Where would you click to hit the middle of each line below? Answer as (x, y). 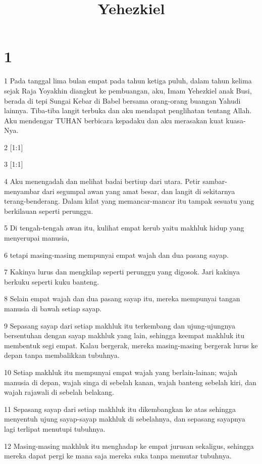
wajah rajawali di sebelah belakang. (59, 392)
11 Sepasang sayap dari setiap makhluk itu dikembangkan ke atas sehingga (120, 409)
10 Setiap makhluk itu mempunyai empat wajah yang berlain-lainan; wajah (121, 372)
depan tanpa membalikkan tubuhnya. (62, 355)
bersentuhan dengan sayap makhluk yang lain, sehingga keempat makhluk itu (124, 335)
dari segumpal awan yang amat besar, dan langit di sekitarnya (139, 191)
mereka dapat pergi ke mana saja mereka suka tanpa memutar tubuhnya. (118, 456)
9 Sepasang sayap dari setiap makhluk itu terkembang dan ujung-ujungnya (120, 325)
